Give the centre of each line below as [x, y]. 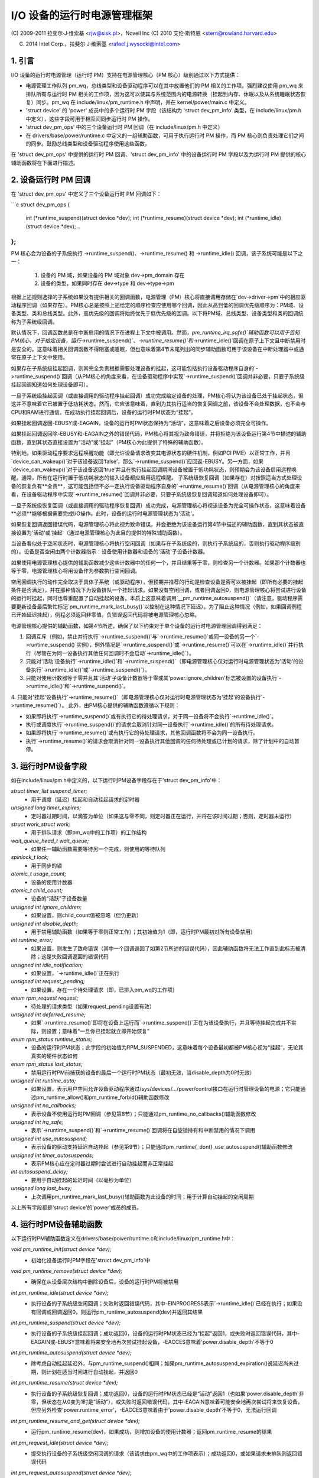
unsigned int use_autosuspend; [49, 1139]
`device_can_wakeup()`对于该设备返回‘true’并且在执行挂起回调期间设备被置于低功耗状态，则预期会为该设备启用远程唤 [154, 469]
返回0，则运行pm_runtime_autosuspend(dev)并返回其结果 [132, 1312]
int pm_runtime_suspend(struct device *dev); [66, 1323]
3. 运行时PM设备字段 [49, 766]
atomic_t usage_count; [39, 874]
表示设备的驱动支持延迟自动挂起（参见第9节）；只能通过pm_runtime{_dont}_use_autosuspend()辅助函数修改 [162, 1147]
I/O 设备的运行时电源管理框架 [82, 15]
